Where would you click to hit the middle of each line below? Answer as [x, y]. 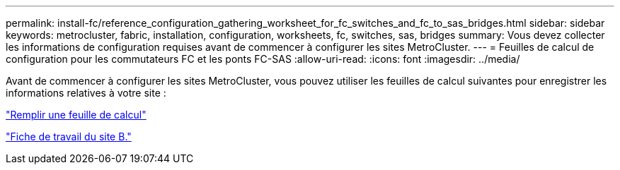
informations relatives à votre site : [86, 93]
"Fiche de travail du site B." [69, 136]
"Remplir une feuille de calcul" [76, 115]
